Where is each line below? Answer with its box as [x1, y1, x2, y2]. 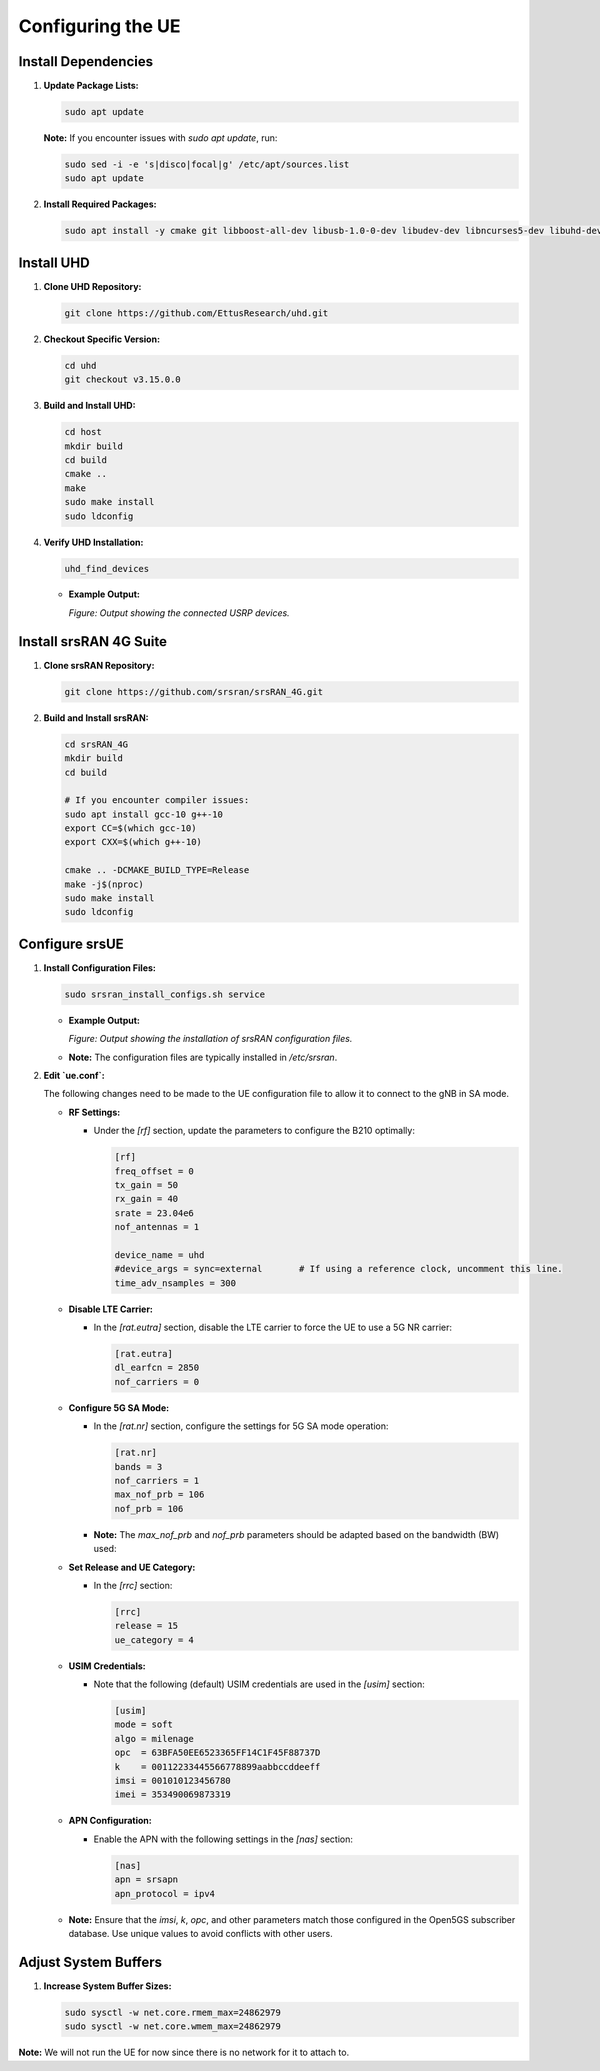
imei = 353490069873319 [114, 1789, 232, 1800]
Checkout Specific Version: [43, 333, 160, 345]
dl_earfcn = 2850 [114, 1362, 200, 1374]
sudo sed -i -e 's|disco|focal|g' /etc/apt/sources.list [64, 159, 350, 170]
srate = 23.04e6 [114, 1207, 195, 1219]
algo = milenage [114, 1733, 195, 1744]
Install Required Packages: [43, 198, 157, 210]
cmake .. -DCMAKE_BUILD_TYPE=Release [64, 865, 250, 876]
